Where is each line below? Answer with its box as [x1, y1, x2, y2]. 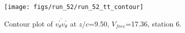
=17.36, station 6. [126, 18, 182, 28]
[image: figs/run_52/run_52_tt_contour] [4, 3, 144, 10]
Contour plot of [4, 18, 53, 28]
